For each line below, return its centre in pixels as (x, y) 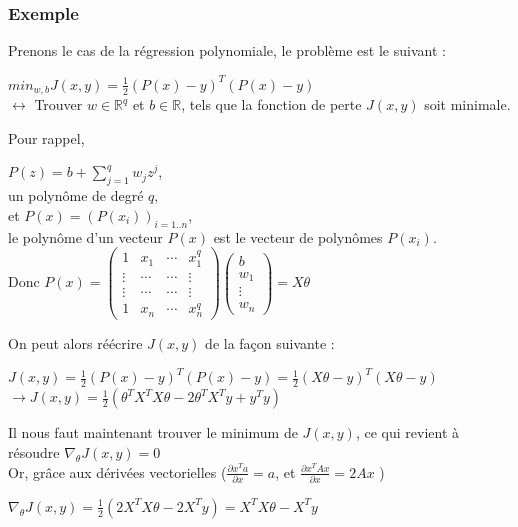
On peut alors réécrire (75, 342)
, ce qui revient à (407, 432)
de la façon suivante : (270, 342)
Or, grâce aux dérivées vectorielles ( (117, 471)
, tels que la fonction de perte (271, 104)
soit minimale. (467, 104)
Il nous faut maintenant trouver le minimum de (153, 432)
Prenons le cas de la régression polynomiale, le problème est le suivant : (227, 50)
